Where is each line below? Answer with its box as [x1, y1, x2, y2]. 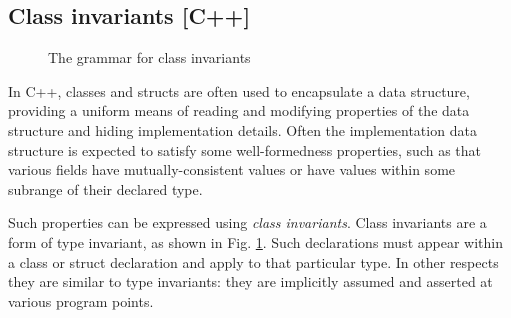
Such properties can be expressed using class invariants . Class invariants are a [8, 212, 487, 233]
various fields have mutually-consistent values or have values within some [8, 159, 456, 180]
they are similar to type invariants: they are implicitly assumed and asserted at [8, 271, 493, 292]
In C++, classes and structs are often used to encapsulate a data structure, [8, 80, 470, 101]
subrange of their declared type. [8, 178, 203, 199]
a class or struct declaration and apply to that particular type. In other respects [8, 251, 499, 272]
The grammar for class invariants [48, 47, 251, 68]
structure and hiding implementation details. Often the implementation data [8, 119, 477, 140]
